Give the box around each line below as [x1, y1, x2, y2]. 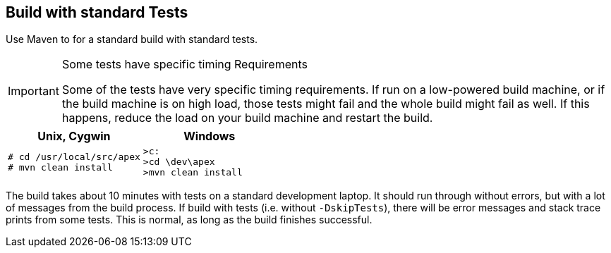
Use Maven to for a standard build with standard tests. [6, 33, 258, 46]
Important [8, 84, 59, 99]
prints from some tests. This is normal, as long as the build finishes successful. [6, 214, 373, 226]
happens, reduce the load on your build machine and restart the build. [61, 111, 433, 125]
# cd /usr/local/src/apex [8, 151, 140, 162]
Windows [183, 129, 236, 144]
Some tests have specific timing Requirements [61, 57, 308, 72]
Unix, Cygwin [37, 129, 111, 144]
